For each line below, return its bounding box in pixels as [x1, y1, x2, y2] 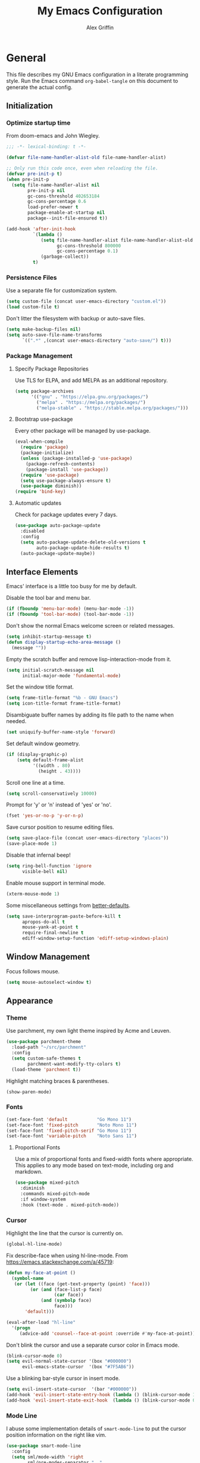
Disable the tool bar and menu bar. [6, 594, 91, 601]
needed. [6, 718, 27, 725]
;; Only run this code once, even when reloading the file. [6, 165, 159, 171]
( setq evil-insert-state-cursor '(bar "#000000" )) [6, 1386, 137, 1393]
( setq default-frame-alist [17, 757, 84, 763]
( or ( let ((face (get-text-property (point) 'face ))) [14, 1281, 151, 1287]
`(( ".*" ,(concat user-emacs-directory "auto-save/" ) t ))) [21, 337, 171, 344]
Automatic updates [14, 499, 61, 507]
